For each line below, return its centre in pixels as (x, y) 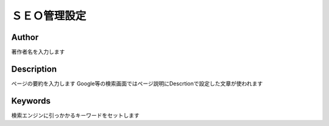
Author (25, 37)
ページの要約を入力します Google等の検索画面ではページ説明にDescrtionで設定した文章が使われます (137, 83)
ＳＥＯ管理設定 (49, 16)
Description (34, 69)
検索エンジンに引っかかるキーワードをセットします (75, 115)
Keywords (31, 101)
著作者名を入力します (38, 52)
